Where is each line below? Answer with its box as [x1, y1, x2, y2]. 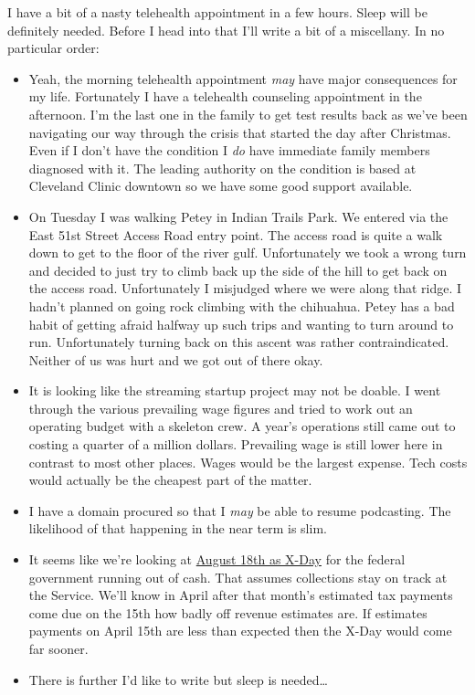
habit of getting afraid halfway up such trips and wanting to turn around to [28, 314, 454, 333]
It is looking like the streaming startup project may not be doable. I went [28, 381, 441, 400]
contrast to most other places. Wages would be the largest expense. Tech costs [28, 452, 468, 471]
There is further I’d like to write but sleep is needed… [28, 669, 328, 689]
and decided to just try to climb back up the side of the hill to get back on [28, 260, 448, 279]
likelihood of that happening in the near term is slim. [28, 519, 327, 538]
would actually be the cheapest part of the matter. [28, 470, 312, 490]
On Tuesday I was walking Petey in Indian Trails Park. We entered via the [28, 206, 449, 226]
